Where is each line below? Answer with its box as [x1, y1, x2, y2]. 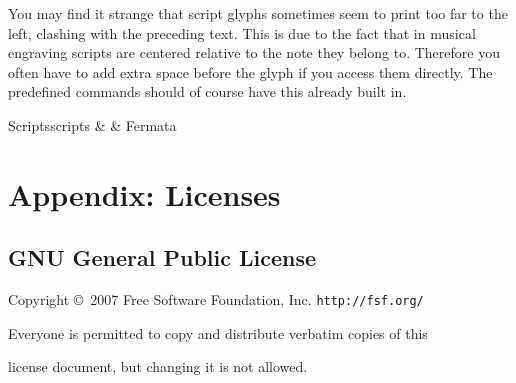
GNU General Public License [8, 242, 317, 273]
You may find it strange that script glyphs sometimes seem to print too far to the [8, 3, 508, 23]
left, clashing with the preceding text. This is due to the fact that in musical [8, 22, 476, 43]
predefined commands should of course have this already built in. [8, 81, 407, 102]
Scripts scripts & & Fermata [8, 114, 177, 135]
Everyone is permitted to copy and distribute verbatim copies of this [8, 322, 428, 343]
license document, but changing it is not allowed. [8, 356, 308, 377]
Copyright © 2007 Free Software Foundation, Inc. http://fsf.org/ [8, 289, 424, 310]
